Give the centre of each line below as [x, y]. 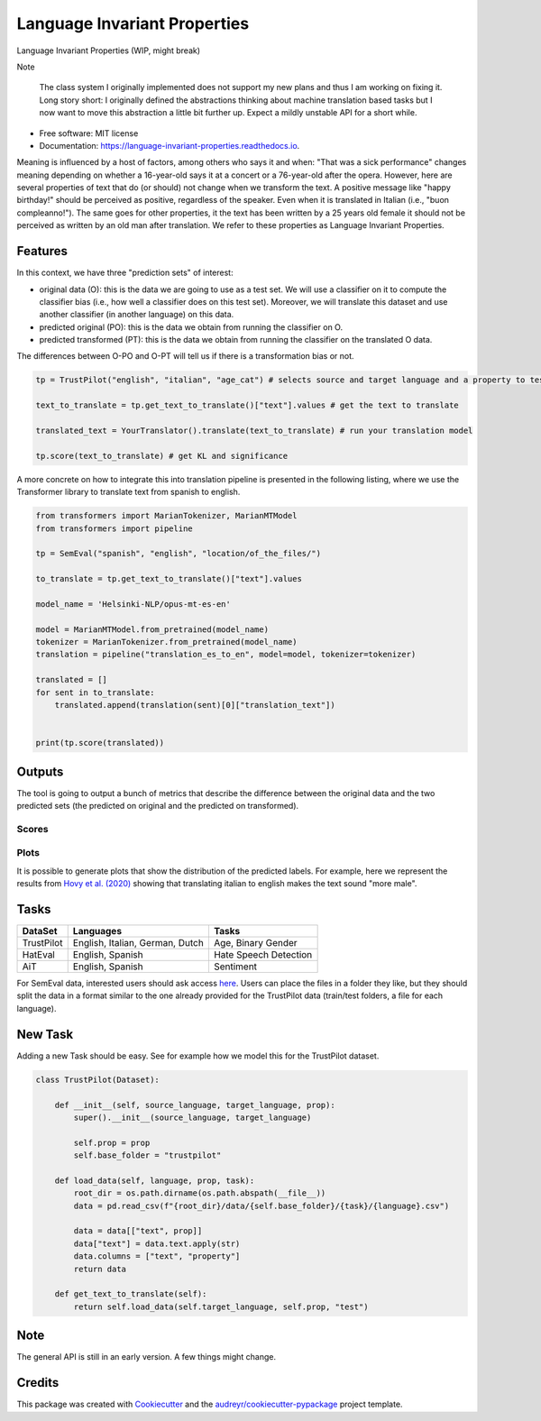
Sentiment [235, 967]
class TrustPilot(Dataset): [97, 1079]
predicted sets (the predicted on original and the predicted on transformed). [158, 806]
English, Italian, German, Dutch [138, 943]
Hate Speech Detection [263, 955]
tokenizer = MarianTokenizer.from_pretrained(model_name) [166, 642]
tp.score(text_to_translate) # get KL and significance [162, 456]
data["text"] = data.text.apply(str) [157, 1243]
